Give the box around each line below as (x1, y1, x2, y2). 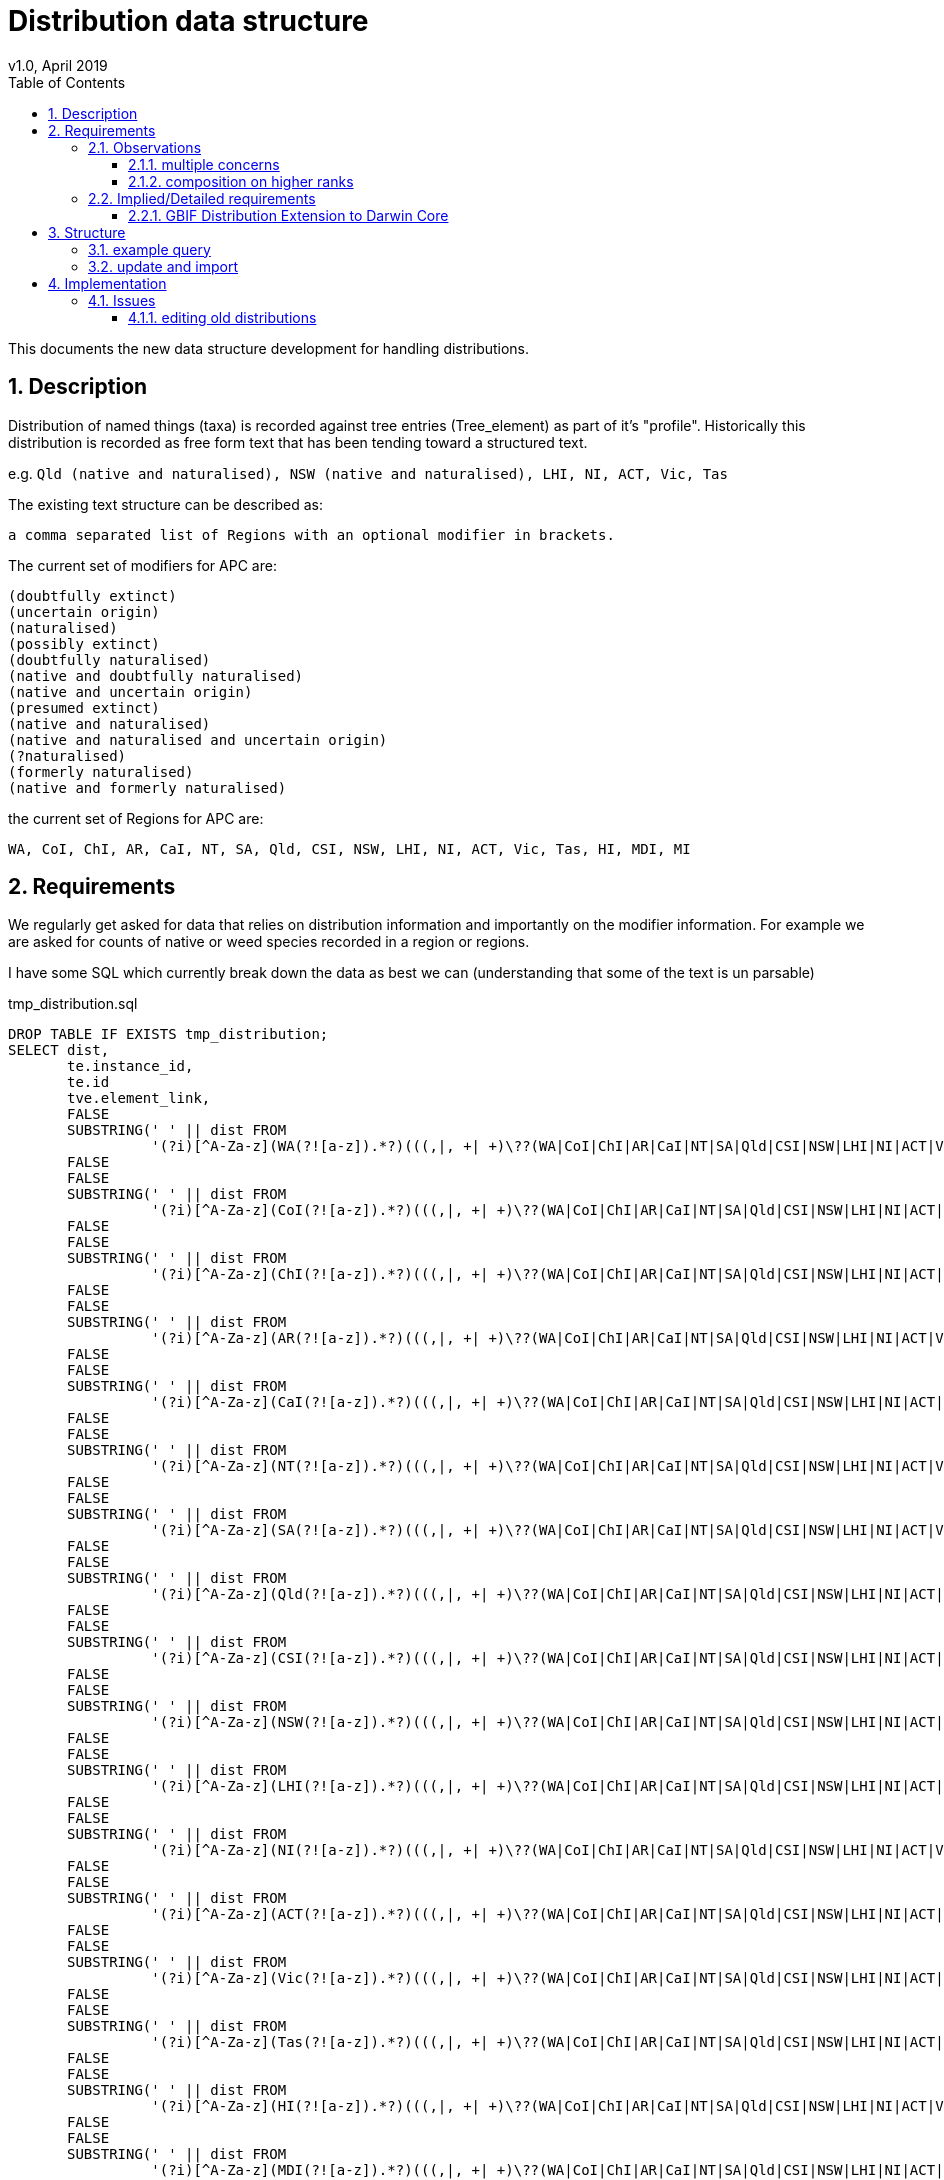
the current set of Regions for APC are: (8, 809, 264, 827)
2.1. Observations (88, 138, 202, 156)
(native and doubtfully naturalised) (8, 667, 304, 684)
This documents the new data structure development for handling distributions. (8, 339, 530, 357)
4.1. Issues (88, 291, 156, 309)
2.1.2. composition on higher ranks (128, 172, 354, 190)
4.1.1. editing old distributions (128, 308, 317, 326)
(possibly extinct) (8, 635, 160, 652)
